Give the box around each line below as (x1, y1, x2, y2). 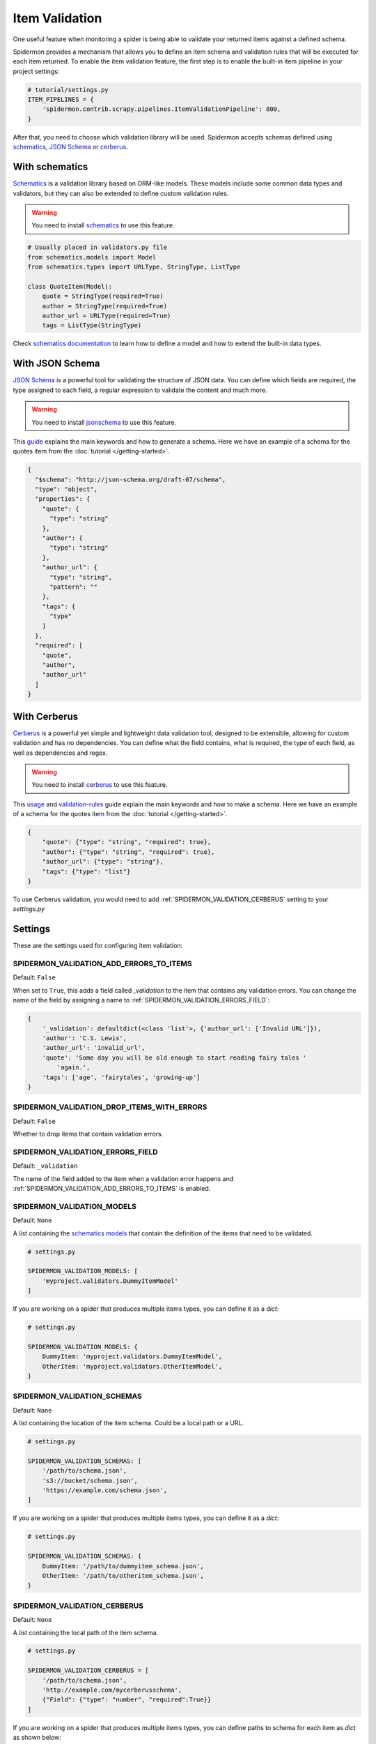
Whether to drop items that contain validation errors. (13, 1130, 164, 1138)
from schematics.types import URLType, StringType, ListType (27, 263, 241, 271)
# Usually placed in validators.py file (27, 243, 167, 251)
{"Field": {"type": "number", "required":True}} (42, 1696, 212, 1704)
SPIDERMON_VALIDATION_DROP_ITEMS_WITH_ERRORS (13, 1102, 207, 1112)
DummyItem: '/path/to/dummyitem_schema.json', (42, 1562, 205, 1570)
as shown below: (13, 1734, 62, 1742)
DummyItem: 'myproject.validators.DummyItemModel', (42, 1353, 223, 1360)
